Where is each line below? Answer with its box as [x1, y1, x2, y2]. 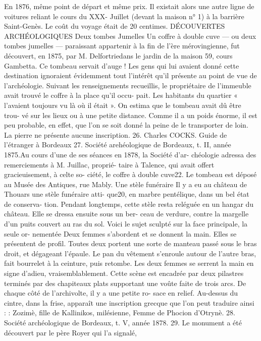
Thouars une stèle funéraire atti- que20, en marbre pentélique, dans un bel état [4, 189, 249, 199]
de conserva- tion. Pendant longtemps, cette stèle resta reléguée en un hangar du [4, 198, 254, 209]
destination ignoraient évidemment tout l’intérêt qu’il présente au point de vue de [4, 70, 257, 81]
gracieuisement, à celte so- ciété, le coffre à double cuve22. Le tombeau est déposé [4, 169, 257, 180]
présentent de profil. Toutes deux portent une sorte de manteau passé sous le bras [4, 238, 257, 249]
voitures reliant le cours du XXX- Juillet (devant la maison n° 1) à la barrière [4, 11, 244, 21]
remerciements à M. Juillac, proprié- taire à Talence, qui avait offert [4, 159, 215, 169]
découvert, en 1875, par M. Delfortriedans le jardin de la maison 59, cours [4, 50, 233, 61]
